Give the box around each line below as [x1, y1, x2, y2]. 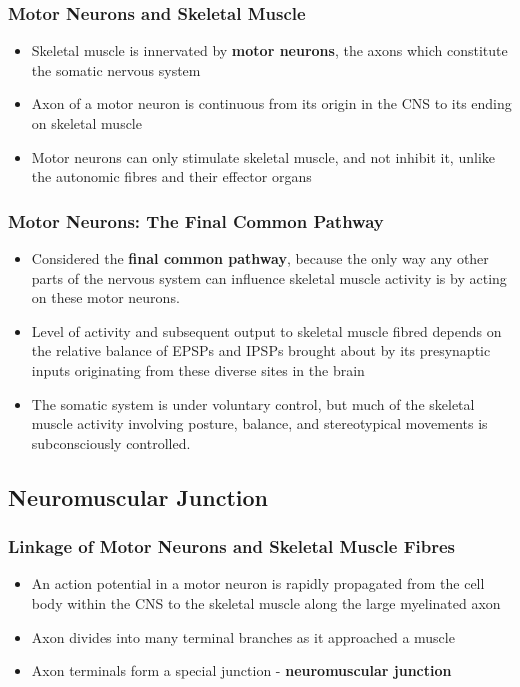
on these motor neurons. [31, 287, 180, 308]
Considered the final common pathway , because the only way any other [31, 248, 489, 268]
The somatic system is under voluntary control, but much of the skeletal [31, 393, 475, 414]
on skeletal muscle [31, 113, 142, 133]
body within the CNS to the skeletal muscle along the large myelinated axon [31, 592, 501, 613]
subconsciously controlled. [31, 432, 191, 453]
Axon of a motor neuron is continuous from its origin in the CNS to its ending [31, 93, 512, 114]
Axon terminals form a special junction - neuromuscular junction [31, 660, 452, 681]
